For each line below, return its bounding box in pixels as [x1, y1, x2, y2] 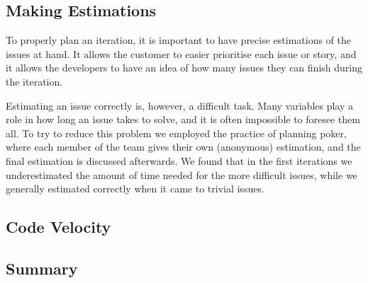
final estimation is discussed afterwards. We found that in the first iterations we [6, 153, 352, 168]
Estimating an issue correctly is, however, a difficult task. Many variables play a [6, 98, 354, 112]
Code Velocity [6, 216, 111, 238]
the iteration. [6, 74, 63, 88]
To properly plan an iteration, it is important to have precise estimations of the [6, 33, 352, 47]
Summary [6, 257, 78, 279]
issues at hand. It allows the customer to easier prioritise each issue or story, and [6, 46, 357, 61]
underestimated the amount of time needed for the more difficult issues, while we [6, 167, 357, 182]
